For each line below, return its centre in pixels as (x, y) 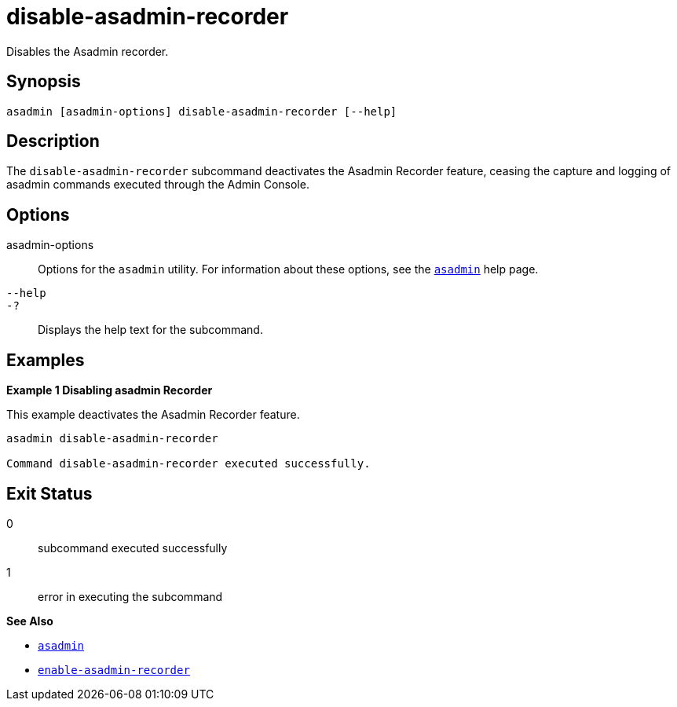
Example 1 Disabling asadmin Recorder (110, 390)
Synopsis (44, 82)
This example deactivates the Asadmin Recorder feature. (153, 415)
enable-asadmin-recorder (114, 670)
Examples (46, 360)
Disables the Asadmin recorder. (88, 51)
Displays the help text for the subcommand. (150, 330)
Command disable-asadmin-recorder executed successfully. (188, 464)
